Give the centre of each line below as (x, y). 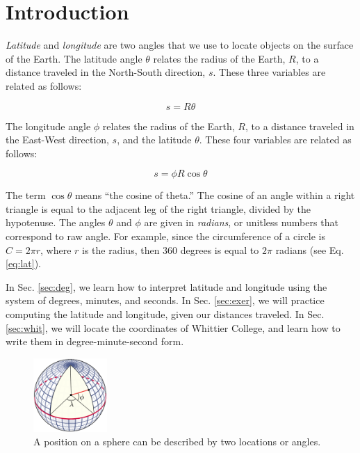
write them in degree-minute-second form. (95, 341)
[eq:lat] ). (23, 263)
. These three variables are (269, 72)
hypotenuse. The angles (56, 222)
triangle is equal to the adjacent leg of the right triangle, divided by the (158, 208)
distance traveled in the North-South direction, (106, 72)
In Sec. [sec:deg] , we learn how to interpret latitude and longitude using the (166, 286)
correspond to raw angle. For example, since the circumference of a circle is (165, 236)
